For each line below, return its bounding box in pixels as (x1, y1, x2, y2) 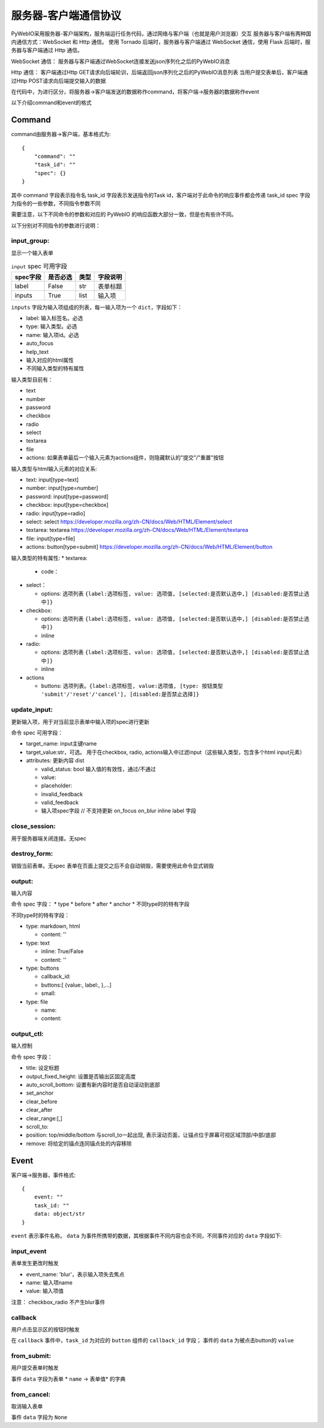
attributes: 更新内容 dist (26, 757, 85, 764)
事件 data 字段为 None (11, 1414, 68, 1421)
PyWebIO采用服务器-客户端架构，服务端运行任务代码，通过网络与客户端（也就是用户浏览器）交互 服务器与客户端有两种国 (11, 30, 311, 37)
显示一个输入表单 (11, 249, 53, 256)
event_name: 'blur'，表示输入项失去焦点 (26, 1270, 125, 1277)
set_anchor (26, 1089, 54, 1097)
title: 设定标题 (26, 1065, 60, 1072)
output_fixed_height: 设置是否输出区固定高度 (26, 1072, 136, 1080)
